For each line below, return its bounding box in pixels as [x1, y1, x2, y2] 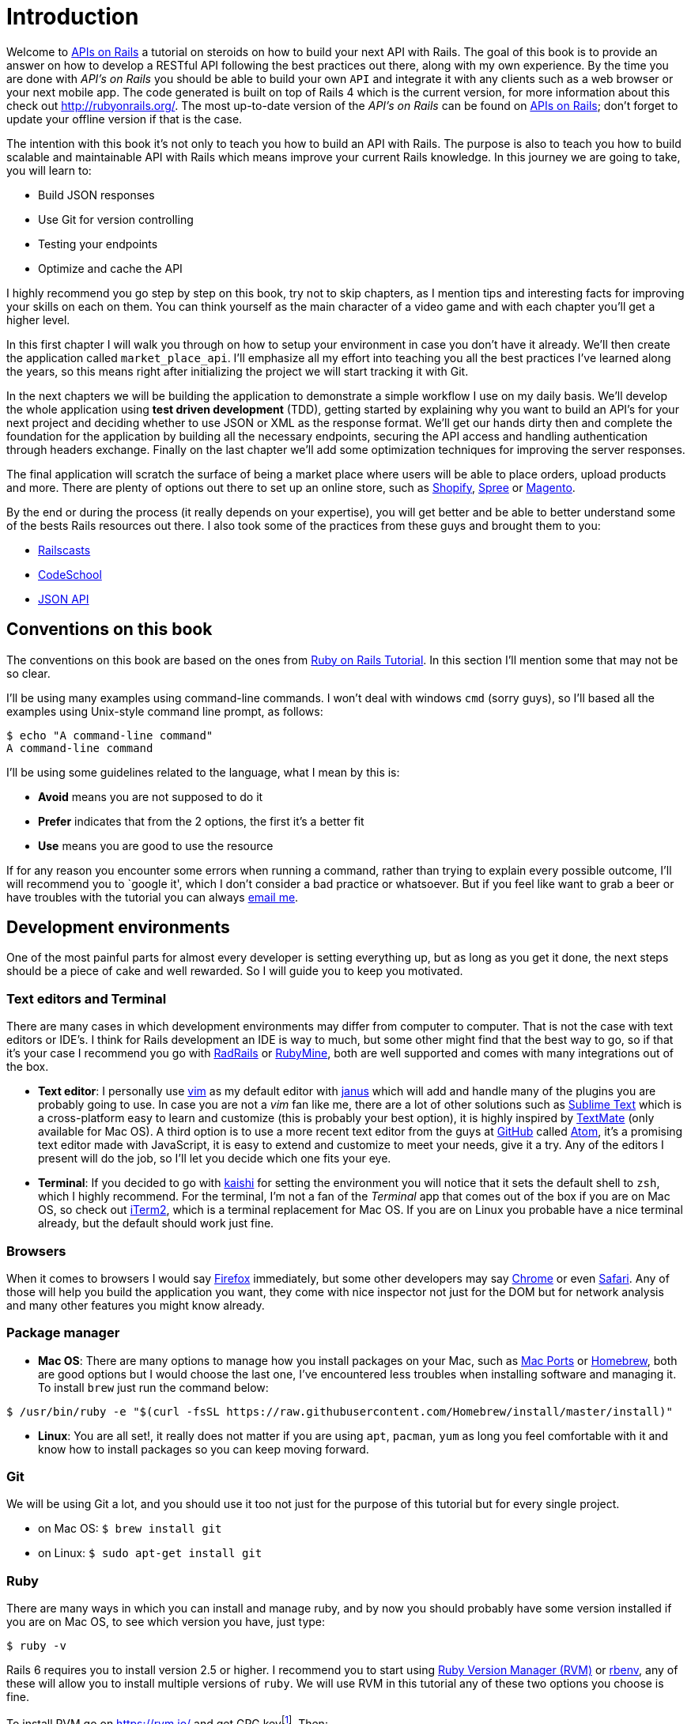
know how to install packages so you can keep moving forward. [38, 1442, 369, 1456]
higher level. [6, 312, 70, 327]
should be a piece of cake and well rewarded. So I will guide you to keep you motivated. [6, 964, 463, 978]
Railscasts [38, 543, 91, 557]
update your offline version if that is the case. [6, 112, 243, 126]
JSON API [38, 592, 89, 606]
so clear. [6, 666, 51, 680]
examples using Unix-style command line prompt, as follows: [6, 704, 323, 718]
